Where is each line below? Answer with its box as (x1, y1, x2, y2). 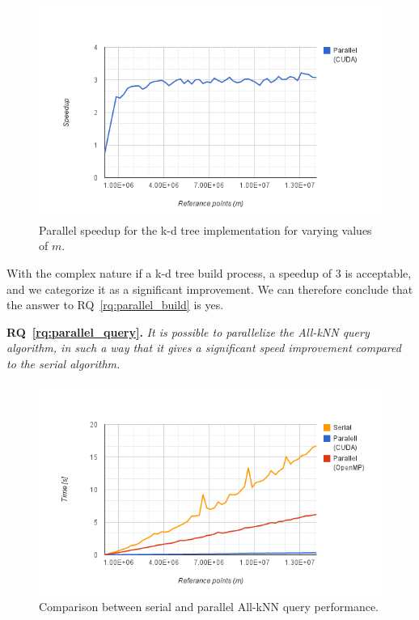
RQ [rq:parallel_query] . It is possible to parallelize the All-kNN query (6, 323, 370, 340)
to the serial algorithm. (6, 355, 121, 372)
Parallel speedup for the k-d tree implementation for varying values (39, 221, 372, 238)
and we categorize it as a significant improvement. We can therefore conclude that (6, 280, 413, 297)
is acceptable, (345, 264, 412, 281)
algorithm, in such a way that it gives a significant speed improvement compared (6, 339, 401, 356)
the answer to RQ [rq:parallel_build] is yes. (6, 296, 224, 313)
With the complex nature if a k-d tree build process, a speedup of (6, 264, 332, 281)
